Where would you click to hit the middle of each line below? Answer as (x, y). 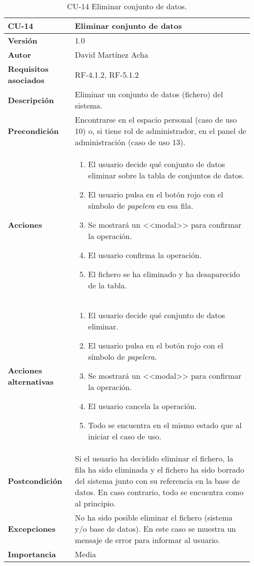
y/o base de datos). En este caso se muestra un (155, 529)
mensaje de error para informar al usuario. (148, 540)
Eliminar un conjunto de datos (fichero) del (149, 94)
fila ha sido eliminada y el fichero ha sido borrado (159, 469)
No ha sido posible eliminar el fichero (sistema (154, 517)
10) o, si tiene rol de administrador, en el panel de (160, 131)
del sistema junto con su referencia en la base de (158, 481)
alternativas (31, 381)
